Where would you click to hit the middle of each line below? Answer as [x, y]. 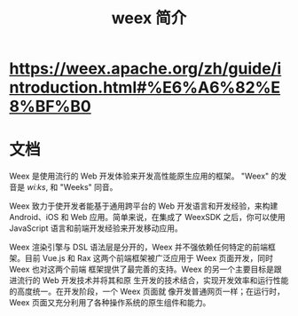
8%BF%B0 [50, 107]
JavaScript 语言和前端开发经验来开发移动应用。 [96, 228]
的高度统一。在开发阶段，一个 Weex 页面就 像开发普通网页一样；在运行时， [147, 292]
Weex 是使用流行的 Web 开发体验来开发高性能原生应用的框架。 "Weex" [139, 176]
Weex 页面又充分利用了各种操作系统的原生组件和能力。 [110, 303]
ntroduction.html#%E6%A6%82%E [145, 87]
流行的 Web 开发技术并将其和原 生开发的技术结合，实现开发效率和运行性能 [153, 280]
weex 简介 [149, 18]
